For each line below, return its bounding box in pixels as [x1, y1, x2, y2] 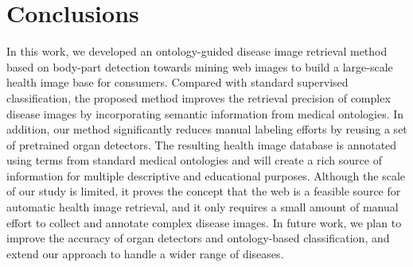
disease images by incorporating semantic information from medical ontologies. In [6, 105, 404, 122]
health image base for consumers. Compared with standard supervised [6, 74, 349, 91]
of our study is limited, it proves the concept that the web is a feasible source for [6, 183, 401, 199]
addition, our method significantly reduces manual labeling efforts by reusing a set [6, 121, 407, 137]
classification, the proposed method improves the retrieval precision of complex [6, 89, 391, 106]
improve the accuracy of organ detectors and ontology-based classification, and [6, 230, 390, 246]
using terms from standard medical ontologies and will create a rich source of [6, 152, 382, 168]
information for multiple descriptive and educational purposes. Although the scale [6, 167, 406, 184]
